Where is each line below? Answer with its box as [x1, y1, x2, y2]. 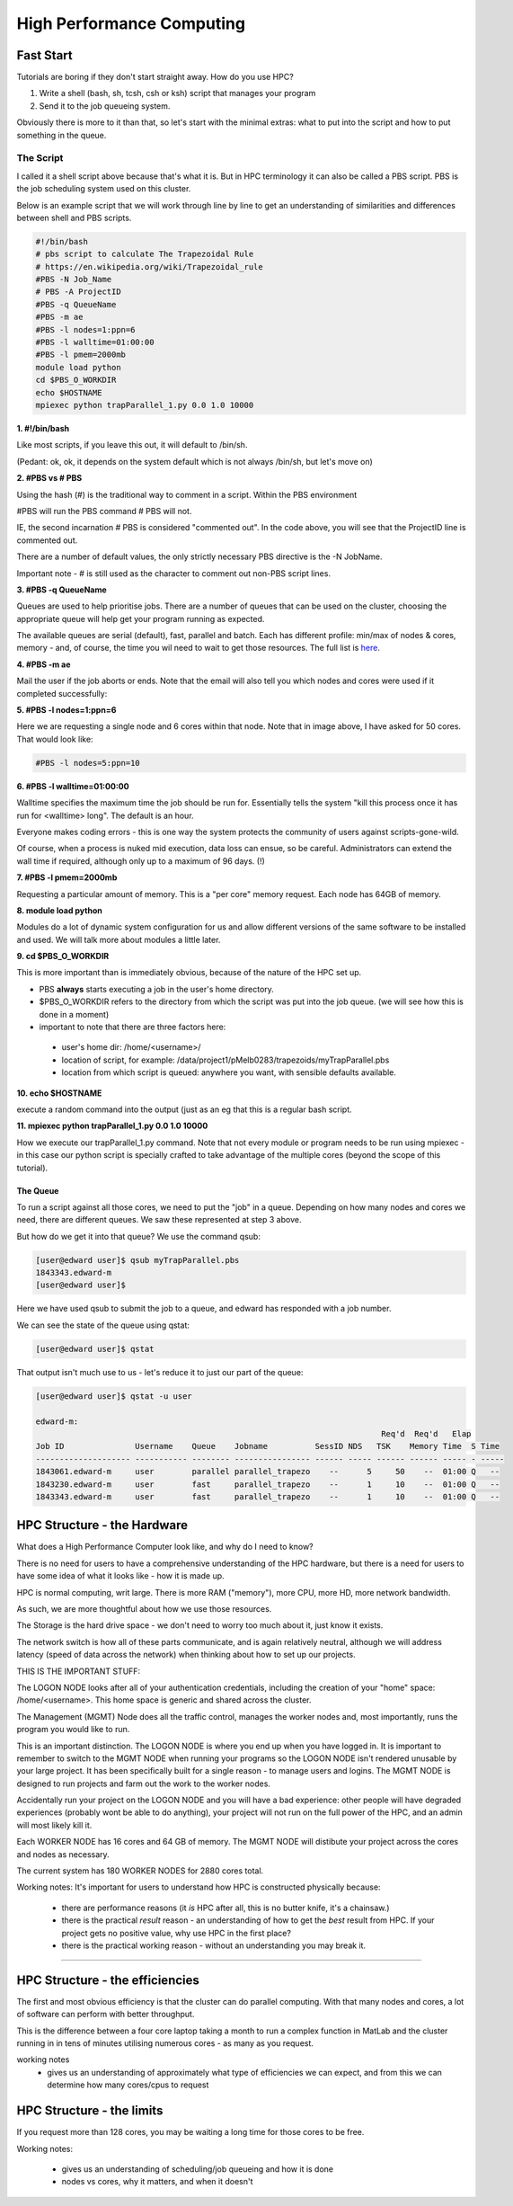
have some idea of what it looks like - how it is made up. [16, 1570, 225, 1581]
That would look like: [16, 734, 93, 744]
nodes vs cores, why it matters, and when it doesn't [61, 2176, 253, 2187]
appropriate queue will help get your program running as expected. [16, 613, 265, 624]
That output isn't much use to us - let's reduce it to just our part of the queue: [16, 1366, 304, 1377]
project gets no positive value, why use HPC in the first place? [61, 1927, 292, 1938]
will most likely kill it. [16, 1819, 93, 1830]
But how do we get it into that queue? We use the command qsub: [16, 1231, 261, 1241]
